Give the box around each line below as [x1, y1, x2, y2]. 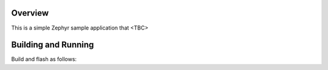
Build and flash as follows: [11, 56, 77, 63]
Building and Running [11, 40, 94, 50]
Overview [11, 8, 49, 18]
